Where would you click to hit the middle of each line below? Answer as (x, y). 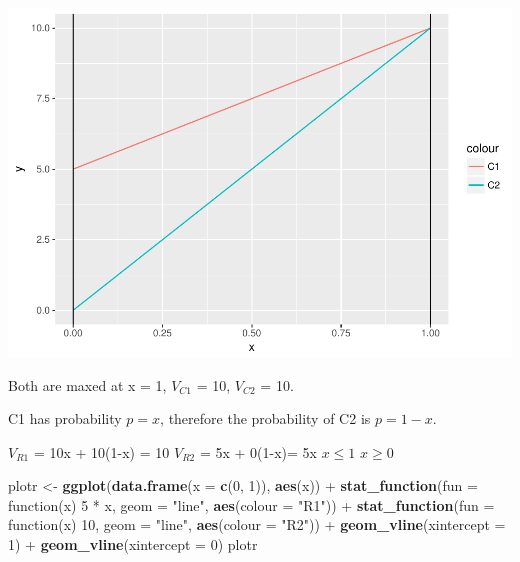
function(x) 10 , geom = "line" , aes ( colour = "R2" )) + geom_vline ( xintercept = (257, 524)
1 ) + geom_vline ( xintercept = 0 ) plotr (133, 544)
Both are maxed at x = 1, (87, 384)
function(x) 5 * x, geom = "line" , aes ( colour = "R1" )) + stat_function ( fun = (251, 504)
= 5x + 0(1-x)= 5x (258, 451)
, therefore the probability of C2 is (265, 418)
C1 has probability (65, 418)
